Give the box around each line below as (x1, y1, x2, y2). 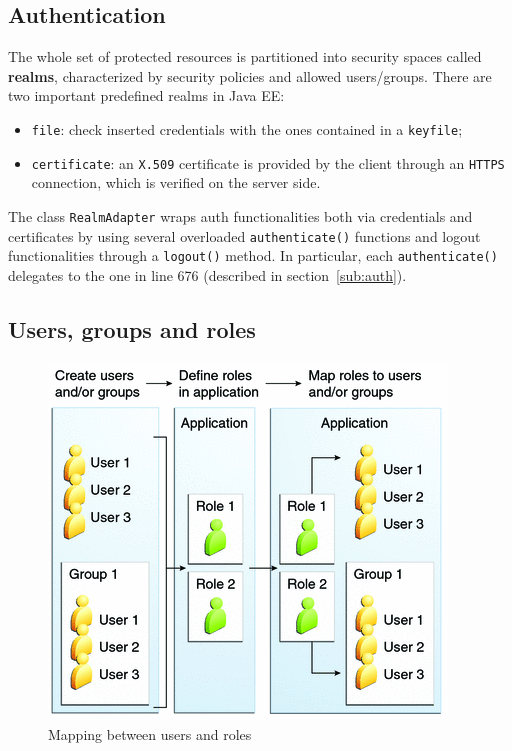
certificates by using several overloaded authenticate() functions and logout (8, 225, 481, 246)
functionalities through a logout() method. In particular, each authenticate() (8, 245, 498, 266)
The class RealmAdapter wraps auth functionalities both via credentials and (8, 205, 473, 226)
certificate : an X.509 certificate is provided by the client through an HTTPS (31, 152, 505, 173)
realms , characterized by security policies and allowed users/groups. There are (8, 65, 492, 86)
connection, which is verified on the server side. (31, 172, 321, 193)
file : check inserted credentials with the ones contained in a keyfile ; (31, 118, 463, 139)
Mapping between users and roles (48, 724, 252, 745)
